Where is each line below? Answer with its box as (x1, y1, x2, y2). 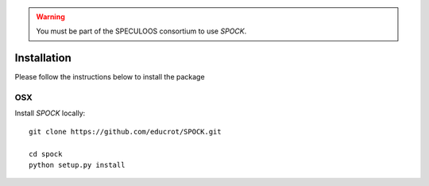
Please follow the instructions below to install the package (14, 72, 206, 82)
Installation (14, 52, 71, 65)
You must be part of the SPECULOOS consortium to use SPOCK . (36, 26, 247, 36)
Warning (36, 12, 65, 21)
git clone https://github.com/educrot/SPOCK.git (29, 127, 222, 136)
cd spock (29, 149, 63, 158)
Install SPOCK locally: (14, 108, 86, 118)
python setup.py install (29, 161, 126, 169)
